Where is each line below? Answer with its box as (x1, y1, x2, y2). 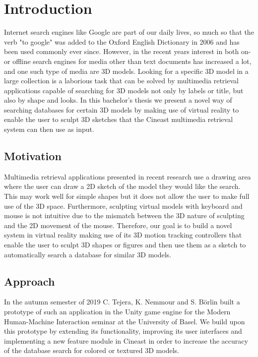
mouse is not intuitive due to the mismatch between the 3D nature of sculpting (4, 210, 245, 221)
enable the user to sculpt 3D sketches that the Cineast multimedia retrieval (4, 114, 233, 124)
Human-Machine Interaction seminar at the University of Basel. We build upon (4, 316, 245, 326)
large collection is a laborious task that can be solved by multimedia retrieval (4, 75, 239, 86)
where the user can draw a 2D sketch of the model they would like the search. (4, 181, 241, 191)
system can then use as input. (4, 124, 94, 134)
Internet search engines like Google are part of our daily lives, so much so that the (4, 27, 254, 37)
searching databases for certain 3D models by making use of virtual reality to (4, 104, 239, 115)
